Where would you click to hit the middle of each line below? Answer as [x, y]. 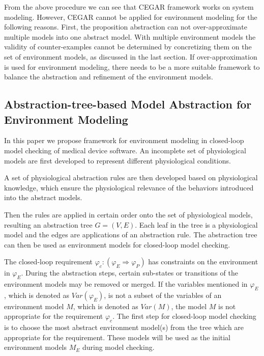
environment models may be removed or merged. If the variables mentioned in [126, 284]
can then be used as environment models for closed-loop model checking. [117, 244]
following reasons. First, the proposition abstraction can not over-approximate [126, 27]
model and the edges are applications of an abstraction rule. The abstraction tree [131, 235]
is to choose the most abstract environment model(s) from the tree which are [124, 327]
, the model [189, 306]
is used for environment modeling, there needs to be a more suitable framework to [132, 66]
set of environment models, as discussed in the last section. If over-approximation [131, 56]
